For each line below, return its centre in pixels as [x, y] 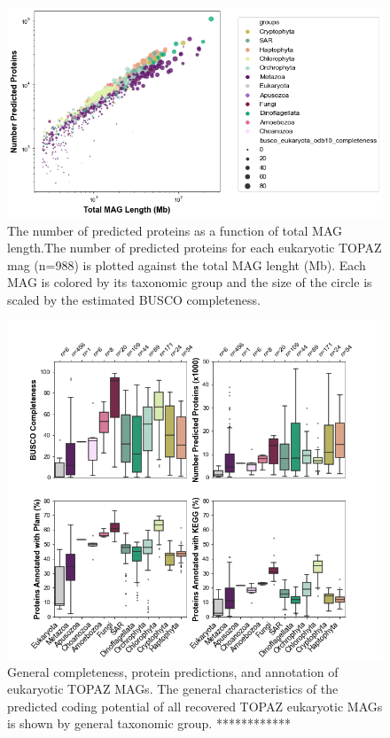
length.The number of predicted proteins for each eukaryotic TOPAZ [195, 248]
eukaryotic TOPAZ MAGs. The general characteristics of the [173, 689]
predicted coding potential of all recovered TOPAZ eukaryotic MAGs [195, 706]
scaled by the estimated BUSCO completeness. [134, 299]
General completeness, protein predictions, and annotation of [173, 671]
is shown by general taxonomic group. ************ [149, 723]
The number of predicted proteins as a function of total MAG [175, 230]
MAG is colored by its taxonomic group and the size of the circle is [190, 282]
